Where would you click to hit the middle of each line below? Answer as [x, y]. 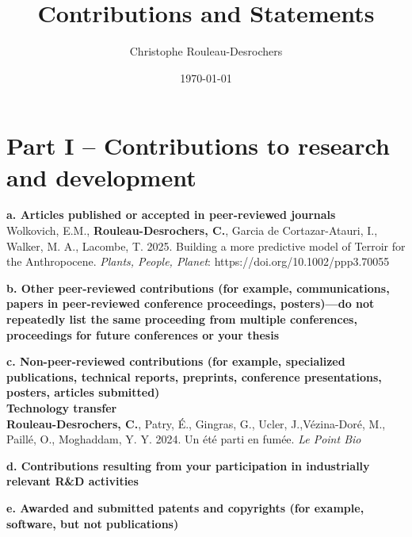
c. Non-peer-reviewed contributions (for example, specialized [176, 361]
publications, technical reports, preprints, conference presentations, [194, 376]
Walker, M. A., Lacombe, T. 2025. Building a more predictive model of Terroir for [206, 245]
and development [101, 176]
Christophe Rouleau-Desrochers [206, 51]
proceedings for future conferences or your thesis [143, 334]
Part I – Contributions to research [198, 146]
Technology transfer [62, 407]
